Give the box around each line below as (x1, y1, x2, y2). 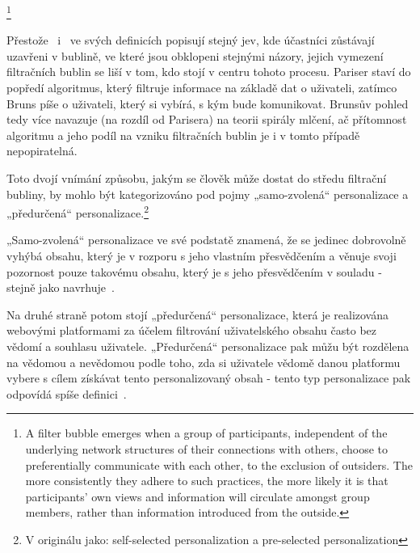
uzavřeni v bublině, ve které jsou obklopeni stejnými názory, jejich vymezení (6, 47, 384, 64)
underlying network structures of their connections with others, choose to (25, 440, 388, 457)
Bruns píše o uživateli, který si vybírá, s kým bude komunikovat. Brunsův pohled (6, 95, 409, 112)
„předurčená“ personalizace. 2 (6, 202, 149, 221)
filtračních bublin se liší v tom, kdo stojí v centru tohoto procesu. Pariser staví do (6, 63, 411, 80)
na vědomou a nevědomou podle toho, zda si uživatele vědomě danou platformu (6, 353, 401, 370)
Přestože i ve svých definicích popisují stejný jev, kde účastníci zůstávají (6, 32, 375, 49)
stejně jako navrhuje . (6, 279, 115, 296)
